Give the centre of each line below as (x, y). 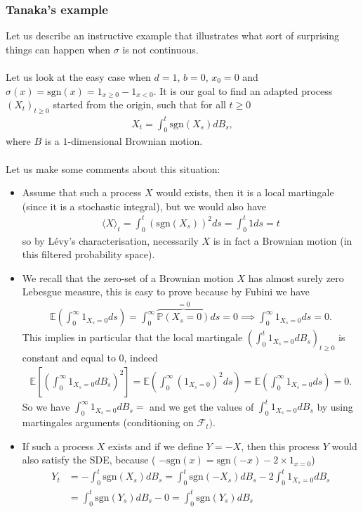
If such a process (58, 446)
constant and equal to (69, 358)
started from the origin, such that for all (139, 104)
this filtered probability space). (88, 254)
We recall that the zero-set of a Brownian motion (128, 277)
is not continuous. (160, 49)
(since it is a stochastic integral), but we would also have (144, 206)
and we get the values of (202, 406)
